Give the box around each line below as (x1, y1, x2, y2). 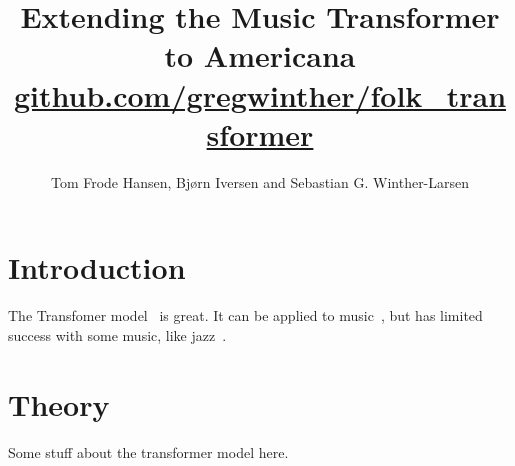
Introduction (8, 247, 186, 288)
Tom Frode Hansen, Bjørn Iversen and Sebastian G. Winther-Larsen (50, 171, 470, 192)
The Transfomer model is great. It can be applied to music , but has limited (8, 305, 483, 326)
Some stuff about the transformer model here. (8, 441, 289, 462)
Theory (8, 383, 110, 424)
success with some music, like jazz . (8, 324, 227, 345)
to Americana (164, 35, 356, 76)
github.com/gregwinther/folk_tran (13, 74, 507, 115)
